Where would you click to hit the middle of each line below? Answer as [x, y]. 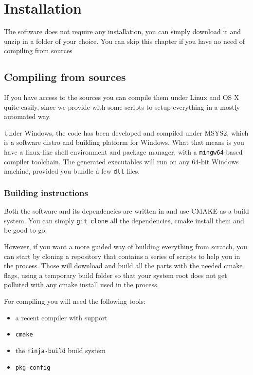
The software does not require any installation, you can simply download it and [122, 31]
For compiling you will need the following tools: [75, 301]
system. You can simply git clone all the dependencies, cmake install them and [124, 220]
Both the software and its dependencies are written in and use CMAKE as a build [126, 211]
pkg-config [33, 367]
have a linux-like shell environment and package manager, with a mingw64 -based [123, 152]
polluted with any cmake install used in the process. [81, 285]
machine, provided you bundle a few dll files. [72, 171]
